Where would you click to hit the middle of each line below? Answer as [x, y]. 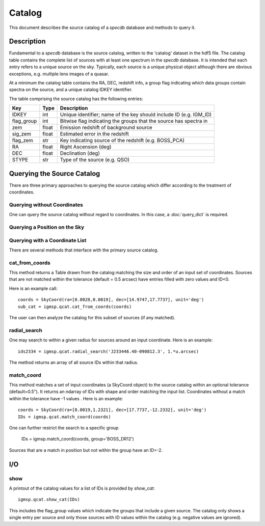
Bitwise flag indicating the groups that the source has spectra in [134, 121]
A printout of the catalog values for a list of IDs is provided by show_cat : [82, 488]
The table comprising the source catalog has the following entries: [76, 99]
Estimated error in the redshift [94, 134]
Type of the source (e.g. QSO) [94, 160]
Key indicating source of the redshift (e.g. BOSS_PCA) [122, 140]
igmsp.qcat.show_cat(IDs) [49, 499]
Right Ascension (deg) [85, 147]
